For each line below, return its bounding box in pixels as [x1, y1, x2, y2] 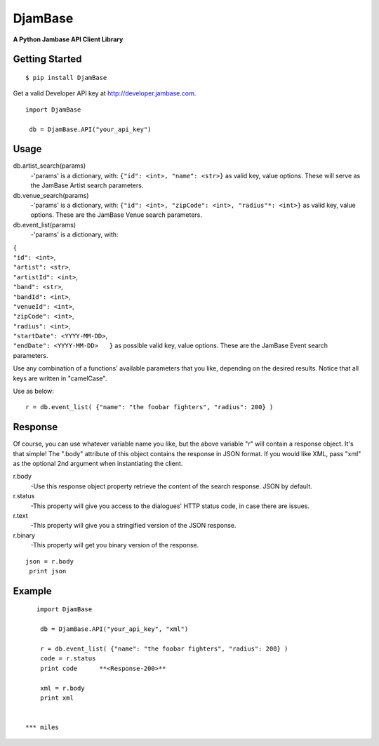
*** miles [25, 724, 59, 731]
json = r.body [25, 557, 74, 565]
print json [29, 567, 67, 575]
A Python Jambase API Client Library [13, 35, 124, 44]
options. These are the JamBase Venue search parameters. [30, 211, 203, 219]
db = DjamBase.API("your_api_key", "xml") [39, 625, 189, 633]
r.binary [13, 531, 35, 540]
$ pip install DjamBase [25, 74, 107, 81]
